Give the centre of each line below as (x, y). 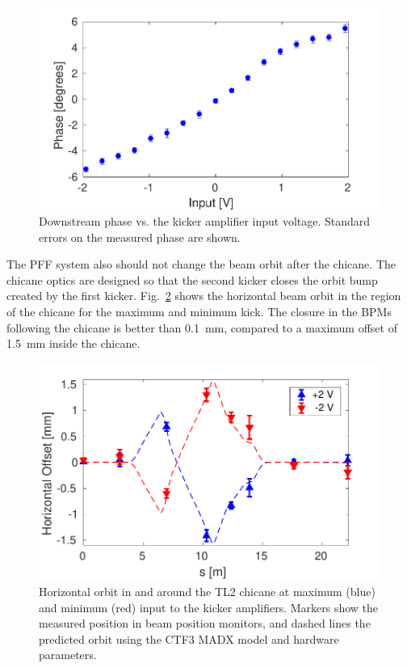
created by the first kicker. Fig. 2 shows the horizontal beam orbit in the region (204, 296)
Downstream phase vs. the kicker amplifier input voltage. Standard (205, 221)
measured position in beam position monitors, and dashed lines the (205, 623)
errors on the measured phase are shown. (140, 237)
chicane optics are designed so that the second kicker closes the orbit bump (192, 279)
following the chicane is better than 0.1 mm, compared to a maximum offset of (202, 327)
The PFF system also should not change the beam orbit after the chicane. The (201, 264)
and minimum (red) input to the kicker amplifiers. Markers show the (209, 607)
